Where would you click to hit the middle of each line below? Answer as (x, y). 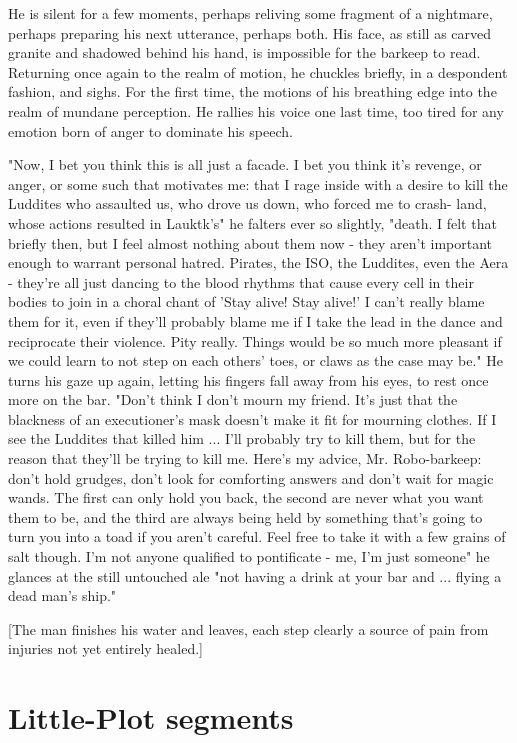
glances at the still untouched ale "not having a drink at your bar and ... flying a (255, 575)
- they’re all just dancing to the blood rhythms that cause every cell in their (241, 281)
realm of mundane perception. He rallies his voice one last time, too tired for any (256, 110)
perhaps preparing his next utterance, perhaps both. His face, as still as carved (250, 32)
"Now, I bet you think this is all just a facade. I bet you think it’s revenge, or (245, 164)
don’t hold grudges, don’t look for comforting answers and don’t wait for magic (251, 477)
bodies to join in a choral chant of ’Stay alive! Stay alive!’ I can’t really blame (246, 301)
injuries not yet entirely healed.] (106, 648)
